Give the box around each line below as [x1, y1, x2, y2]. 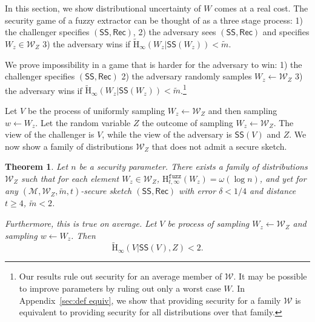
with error [179, 184, 216, 197]
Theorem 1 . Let [5, 160, 68, 173]
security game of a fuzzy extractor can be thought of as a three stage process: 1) [5, 13, 303, 26]
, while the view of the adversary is [102, 128, 232, 141]
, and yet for [259, 172, 307, 184]
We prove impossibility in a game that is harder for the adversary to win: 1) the [5, 58, 302, 70]
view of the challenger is [5, 128, 94, 141]
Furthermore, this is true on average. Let [5, 217, 157, 230]
